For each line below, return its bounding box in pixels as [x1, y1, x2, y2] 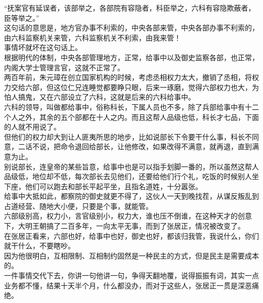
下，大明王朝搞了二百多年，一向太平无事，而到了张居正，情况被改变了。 [4, 221, 245, 231]
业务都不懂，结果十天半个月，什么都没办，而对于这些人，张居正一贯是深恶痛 [4, 280, 259, 290]
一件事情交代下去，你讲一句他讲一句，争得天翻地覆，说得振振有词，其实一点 [4, 270, 259, 281]
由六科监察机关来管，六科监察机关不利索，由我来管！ [4, 32, 181, 42]
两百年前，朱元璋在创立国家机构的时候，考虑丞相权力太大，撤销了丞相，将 [4, 72, 252, 82]
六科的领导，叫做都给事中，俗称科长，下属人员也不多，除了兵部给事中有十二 [4, 101, 259, 112]
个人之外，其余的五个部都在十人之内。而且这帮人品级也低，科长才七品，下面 [4, 111, 259, 122]
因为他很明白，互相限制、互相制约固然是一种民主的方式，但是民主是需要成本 [4, 250, 259, 261]
